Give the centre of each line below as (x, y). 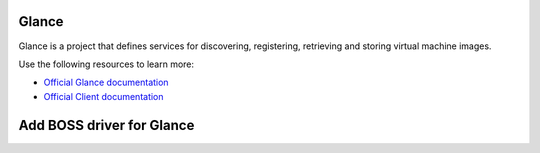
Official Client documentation (103, 96)
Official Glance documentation (106, 82)
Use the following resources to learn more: (106, 64)
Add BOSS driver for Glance (106, 125)
